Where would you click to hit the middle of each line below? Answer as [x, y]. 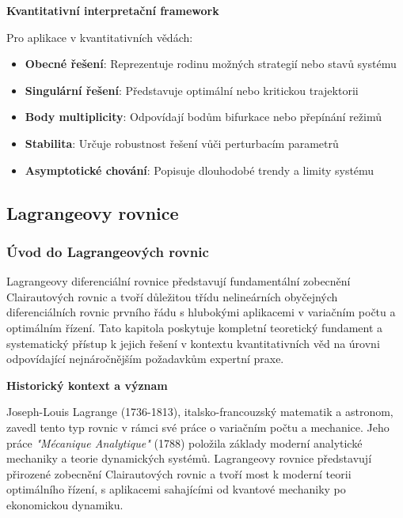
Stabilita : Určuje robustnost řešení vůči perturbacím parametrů [182, 143]
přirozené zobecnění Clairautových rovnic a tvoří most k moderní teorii [179, 473]
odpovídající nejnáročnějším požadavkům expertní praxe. [145, 359]
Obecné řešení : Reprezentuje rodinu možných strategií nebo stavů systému [211, 64]
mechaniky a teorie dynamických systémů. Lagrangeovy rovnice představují [189, 458]
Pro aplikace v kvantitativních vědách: [100, 37]
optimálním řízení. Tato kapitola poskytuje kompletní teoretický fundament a [195, 327]
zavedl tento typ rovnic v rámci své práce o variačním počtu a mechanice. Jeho [198, 427]
